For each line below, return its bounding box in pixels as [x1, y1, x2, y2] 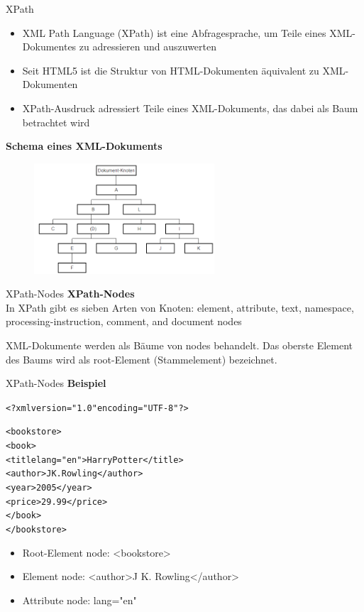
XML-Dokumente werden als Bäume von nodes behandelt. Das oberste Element [6, 337, 353, 352]
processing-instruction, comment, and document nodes [6, 314, 242, 329]
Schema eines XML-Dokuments [6, 138, 162, 153]
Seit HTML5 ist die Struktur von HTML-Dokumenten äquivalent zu [22, 62, 319, 77]
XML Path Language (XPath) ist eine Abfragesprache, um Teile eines [22, 25, 326, 40]
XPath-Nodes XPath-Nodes [6, 286, 135, 301]
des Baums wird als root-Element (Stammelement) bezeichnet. [6, 351, 277, 366]
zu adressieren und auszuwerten [79, 39, 217, 54]
